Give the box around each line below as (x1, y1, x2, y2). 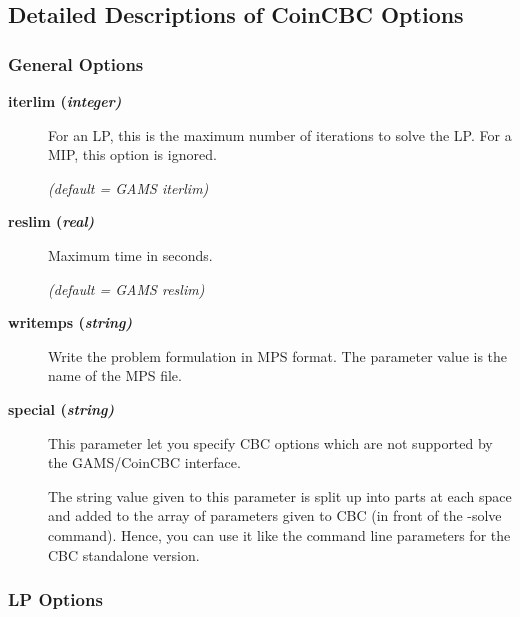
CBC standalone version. (48, 544, 200, 565)
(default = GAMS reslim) (48, 278, 205, 299)
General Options (8, 51, 144, 76)
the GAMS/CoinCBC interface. (48, 452, 241, 473)
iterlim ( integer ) (8, 91, 122, 111)
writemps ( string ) (8, 312, 133, 333)
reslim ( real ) (8, 211, 95, 232)
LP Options (8, 587, 103, 612)
